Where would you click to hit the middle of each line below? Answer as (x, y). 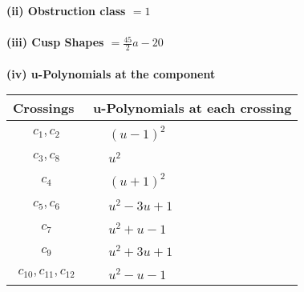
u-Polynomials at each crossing (193, 108)
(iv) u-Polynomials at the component (111, 73)
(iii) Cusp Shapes (55, 42)
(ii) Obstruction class (66, 10)
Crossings (44, 108)
